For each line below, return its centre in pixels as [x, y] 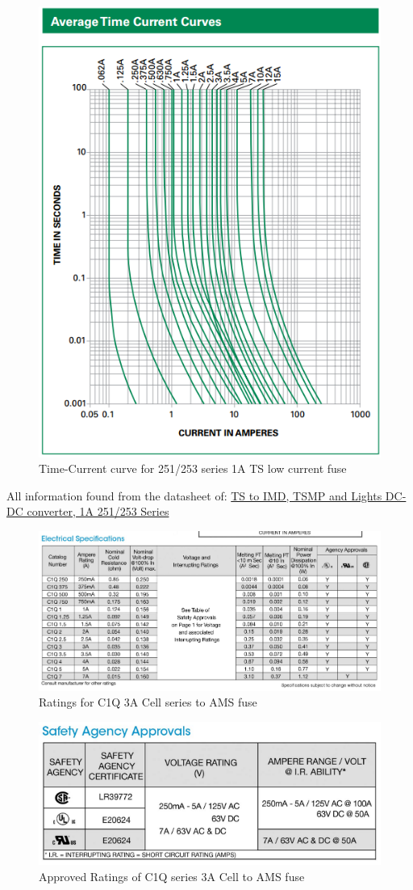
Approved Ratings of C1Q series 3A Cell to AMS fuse [172, 876]
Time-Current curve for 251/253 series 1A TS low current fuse [193, 468]
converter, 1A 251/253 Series [98, 511]
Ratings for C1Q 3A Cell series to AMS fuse [148, 702]
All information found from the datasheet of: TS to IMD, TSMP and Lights [194, 495]
